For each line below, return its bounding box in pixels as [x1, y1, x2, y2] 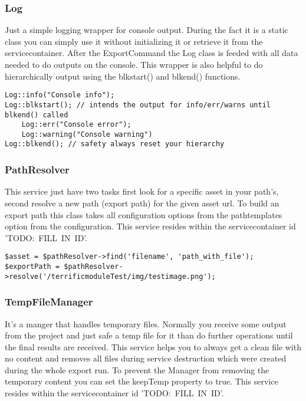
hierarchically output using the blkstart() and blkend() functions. [5, 70, 241, 82]
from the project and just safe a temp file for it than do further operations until [5, 329, 293, 341]
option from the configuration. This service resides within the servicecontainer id [5, 220, 296, 232]
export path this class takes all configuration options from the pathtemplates [5, 208, 282, 221]
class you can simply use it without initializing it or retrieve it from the [5, 35, 263, 47]
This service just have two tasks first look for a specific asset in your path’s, [5, 185, 279, 198]
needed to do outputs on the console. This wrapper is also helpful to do [5, 58, 263, 70]
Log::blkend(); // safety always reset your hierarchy [5, 140, 225, 149]
